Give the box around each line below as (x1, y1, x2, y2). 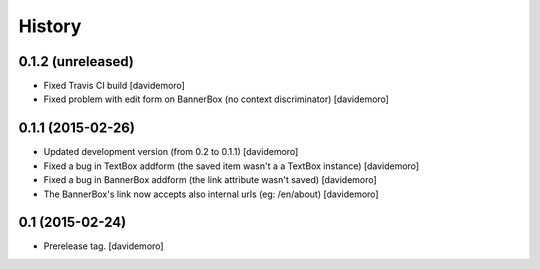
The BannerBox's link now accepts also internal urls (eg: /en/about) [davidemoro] (43, 188, 379, 200)
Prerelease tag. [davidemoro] (43, 240, 164, 252)
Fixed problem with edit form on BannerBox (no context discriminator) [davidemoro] (43, 93, 390, 105)
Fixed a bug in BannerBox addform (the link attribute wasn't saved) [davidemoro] (43, 174, 377, 186)
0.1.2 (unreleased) (18, 53, 134, 70)
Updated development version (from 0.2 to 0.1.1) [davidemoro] (43, 146, 299, 158)
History (18, 15, 82, 37)
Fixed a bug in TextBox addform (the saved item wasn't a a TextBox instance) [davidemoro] (43, 160, 420, 172)
